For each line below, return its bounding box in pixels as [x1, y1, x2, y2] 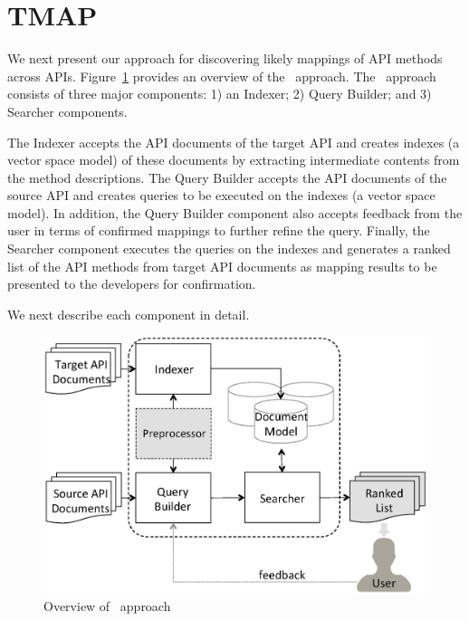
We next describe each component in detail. [7, 304, 250, 323]
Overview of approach [43, 597, 171, 616]
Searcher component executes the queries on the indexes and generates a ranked [7, 239, 451, 258]
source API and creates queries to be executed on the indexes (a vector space [7, 186, 435, 205]
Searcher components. [7, 101, 128, 120]
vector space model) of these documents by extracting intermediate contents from [7, 150, 460, 169]
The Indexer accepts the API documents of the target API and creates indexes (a [7, 132, 460, 151]
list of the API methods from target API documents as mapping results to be [7, 256, 437, 275]
